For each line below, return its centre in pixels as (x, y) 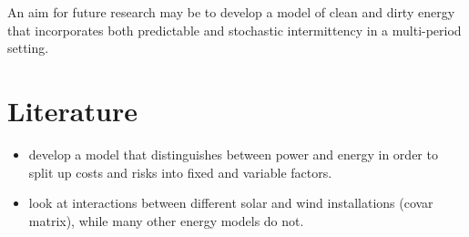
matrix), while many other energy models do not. (166, 220)
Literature (72, 110)
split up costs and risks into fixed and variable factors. (180, 172)
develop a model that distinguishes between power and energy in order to (233, 154)
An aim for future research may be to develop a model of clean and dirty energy (231, 12)
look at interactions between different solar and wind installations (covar (231, 203)
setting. (28, 48)
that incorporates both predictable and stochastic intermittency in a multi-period (234, 30)
